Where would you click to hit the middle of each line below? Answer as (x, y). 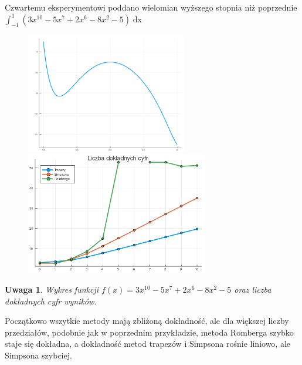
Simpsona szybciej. (38, 355)
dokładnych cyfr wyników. (51, 301)
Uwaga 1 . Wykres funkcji (52, 289)
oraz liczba (253, 289)
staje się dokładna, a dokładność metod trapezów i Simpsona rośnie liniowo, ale (148, 344)
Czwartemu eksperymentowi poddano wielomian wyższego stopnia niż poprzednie (151, 7)
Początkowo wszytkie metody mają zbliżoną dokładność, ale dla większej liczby (147, 321)
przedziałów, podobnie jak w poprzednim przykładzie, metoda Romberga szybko (149, 332)
